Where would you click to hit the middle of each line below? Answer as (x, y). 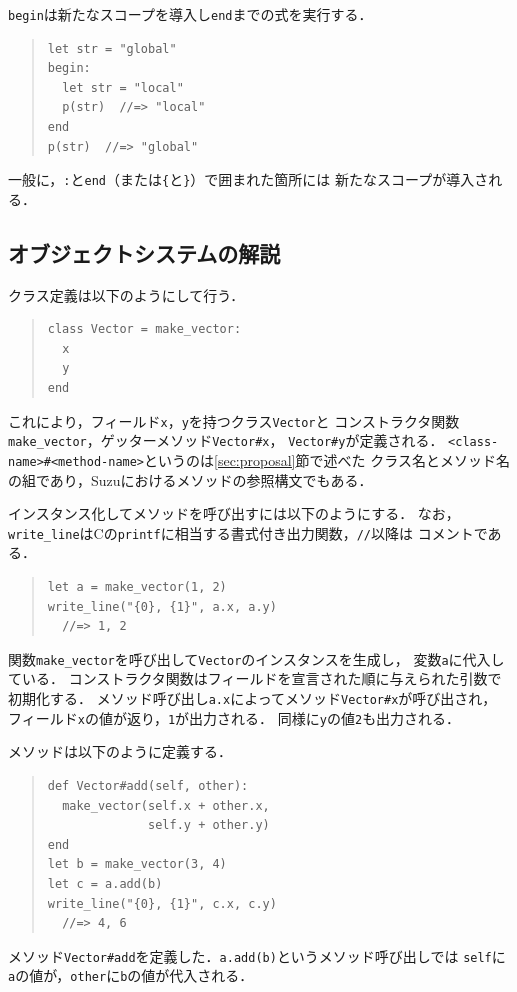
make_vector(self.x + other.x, (166, 805)
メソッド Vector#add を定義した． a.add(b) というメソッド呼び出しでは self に (257, 955)
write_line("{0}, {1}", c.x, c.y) (162, 903)
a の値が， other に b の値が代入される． (131, 975)
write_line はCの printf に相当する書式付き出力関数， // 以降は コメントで (248, 532)
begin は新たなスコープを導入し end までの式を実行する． (190, 14)
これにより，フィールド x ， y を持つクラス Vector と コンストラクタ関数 (234, 420)
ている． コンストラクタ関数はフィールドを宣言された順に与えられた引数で (255, 678)
